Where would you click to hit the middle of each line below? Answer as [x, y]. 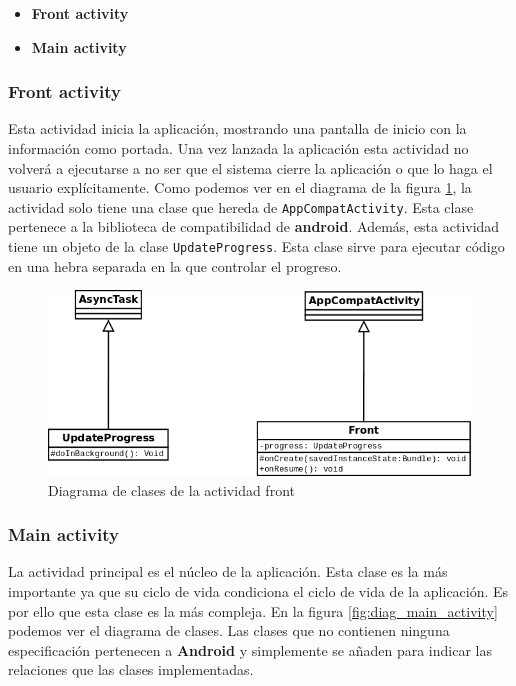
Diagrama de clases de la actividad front [171, 489]
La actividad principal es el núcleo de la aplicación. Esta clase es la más [228, 571]
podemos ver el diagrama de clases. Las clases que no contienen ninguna [229, 630]
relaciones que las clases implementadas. [131, 669]
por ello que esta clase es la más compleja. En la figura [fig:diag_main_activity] [253, 610]
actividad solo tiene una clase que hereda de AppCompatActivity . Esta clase [241, 206]
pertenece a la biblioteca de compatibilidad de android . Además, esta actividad [254, 226]
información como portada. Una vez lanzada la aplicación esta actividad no [238, 148]
